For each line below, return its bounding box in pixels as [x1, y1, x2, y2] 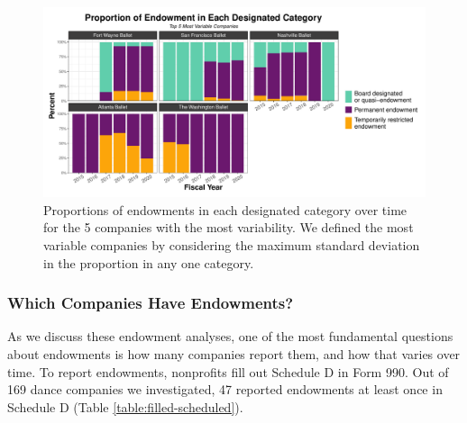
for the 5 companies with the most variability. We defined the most [43, 218, 414, 237]
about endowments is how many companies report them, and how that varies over [7, 344, 461, 363]
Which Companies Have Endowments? [7, 292, 294, 314]
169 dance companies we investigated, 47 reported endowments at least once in [7, 380, 443, 399]
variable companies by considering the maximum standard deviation [43, 235, 420, 254]
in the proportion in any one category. [43, 253, 254, 272]
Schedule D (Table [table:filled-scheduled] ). [7, 397, 243, 416]
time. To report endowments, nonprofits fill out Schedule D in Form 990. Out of [7, 362, 449, 381]
